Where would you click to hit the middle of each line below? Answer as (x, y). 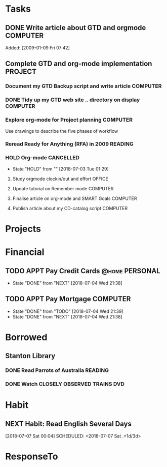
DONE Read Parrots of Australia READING (57, 370)
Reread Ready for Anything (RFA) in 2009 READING (70, 144)
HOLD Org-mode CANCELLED (43, 158)
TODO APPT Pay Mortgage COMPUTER (68, 299)
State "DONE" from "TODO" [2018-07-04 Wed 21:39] (68, 311)
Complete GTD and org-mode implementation (79, 64)
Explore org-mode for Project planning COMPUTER (69, 120)
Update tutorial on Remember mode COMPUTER (63, 188)
